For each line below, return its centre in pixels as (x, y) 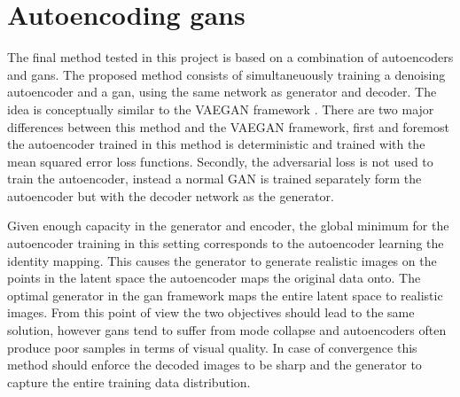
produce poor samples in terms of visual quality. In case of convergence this (212, 347)
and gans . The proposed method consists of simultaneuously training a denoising (226, 74)
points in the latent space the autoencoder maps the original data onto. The (214, 278)
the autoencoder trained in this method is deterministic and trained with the (216, 144)
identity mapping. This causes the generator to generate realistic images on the (222, 260)
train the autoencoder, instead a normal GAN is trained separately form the (214, 179)
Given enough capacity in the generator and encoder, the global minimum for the (228, 226)
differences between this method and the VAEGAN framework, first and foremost (228, 126)
